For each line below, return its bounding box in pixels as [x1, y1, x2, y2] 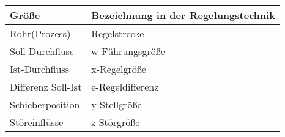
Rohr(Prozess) [10, 26, 71, 40]
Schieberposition [10, 97, 80, 111]
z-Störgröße [91, 115, 140, 129]
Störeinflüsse [10, 115, 64, 129]
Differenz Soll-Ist [10, 80, 82, 94]
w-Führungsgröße [91, 44, 165, 58]
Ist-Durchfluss [10, 62, 69, 76]
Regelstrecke [91, 26, 144, 40]
